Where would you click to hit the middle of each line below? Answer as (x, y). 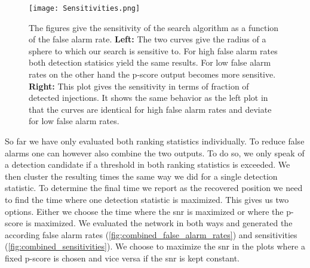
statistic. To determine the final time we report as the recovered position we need (154, 188)
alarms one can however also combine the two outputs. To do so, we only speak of (155, 153)
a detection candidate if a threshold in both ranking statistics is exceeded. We (148, 164)
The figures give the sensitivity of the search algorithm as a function (154, 27)
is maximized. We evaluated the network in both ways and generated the (159, 223)
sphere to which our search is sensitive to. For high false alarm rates (153, 50)
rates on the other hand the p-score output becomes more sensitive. (152, 74)
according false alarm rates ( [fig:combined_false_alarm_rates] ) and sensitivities (151, 234)
